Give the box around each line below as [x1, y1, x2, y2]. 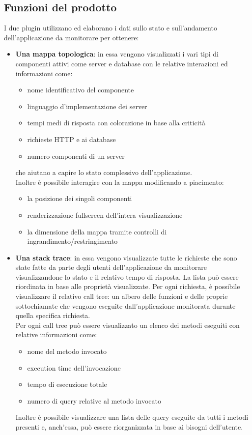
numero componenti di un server [27, 150, 125, 161]
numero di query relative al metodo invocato [27, 395, 161, 406]
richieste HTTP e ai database [27, 134, 116, 144]
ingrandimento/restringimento [27, 236, 118, 246]
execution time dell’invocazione [27, 362, 121, 373]
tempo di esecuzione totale [27, 379, 107, 389]
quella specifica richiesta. [15, 310, 90, 320]
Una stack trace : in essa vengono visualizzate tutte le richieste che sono [15, 252, 237, 262]
